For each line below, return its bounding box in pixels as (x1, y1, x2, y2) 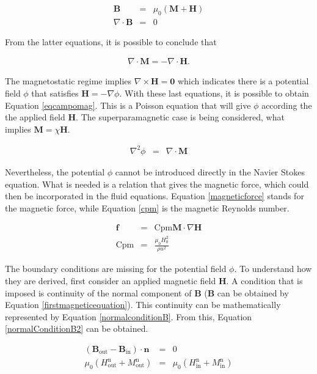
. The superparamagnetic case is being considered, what (76, 111, 285, 123)
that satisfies (31, 87, 79, 100)
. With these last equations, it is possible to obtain (119, 87, 309, 100)
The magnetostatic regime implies (5, 75, 132, 87)
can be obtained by (217, 286, 289, 299)
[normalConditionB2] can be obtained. (5, 322, 148, 335)
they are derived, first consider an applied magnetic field (5, 274, 216, 287)
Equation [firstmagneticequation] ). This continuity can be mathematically (5, 298, 281, 311)
